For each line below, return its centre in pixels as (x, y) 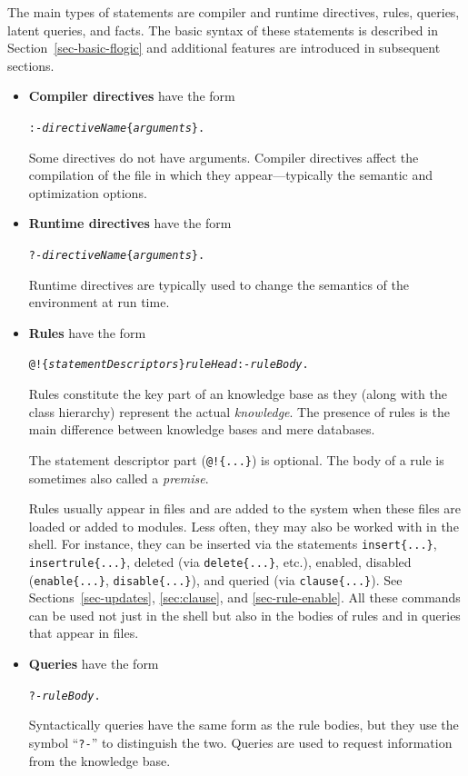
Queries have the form (94, 664)
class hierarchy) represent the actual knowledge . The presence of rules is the (239, 411)
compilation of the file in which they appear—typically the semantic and (231, 175)
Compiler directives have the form (132, 96)
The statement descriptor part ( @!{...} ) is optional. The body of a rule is (236, 459)
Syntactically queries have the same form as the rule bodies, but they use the (244, 725)
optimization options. (88, 192)
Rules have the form (87, 332)
